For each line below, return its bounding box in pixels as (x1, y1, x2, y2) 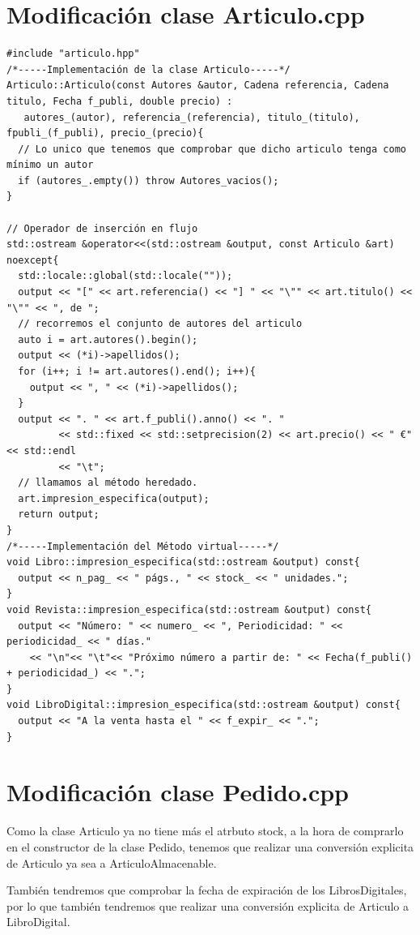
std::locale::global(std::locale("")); (18, 270, 233, 282)
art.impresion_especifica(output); (18, 492, 210, 504)
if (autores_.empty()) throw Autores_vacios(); (18, 174, 279, 187)
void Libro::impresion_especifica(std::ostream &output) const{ (6, 556, 360, 568)
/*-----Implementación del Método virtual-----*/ (6, 540, 279, 552)
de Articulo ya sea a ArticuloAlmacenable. (6, 854, 217, 871)
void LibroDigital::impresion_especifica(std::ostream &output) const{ (6, 699, 401, 711)
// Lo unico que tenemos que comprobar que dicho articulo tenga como (18, 143, 406, 155)
